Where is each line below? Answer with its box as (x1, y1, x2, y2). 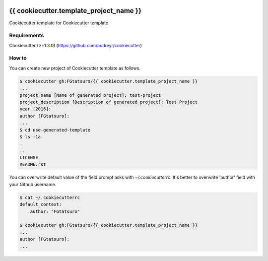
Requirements (9, 32, 44, 39)
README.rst (19, 162, 46, 167)
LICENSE (19, 155, 38, 161)
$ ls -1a (19, 134, 41, 139)
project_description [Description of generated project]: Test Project (19, 99, 198, 105)
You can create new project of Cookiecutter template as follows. (9, 65, 141, 71)
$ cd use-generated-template (19, 127, 91, 132)
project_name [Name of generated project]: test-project (19, 92, 161, 98)
